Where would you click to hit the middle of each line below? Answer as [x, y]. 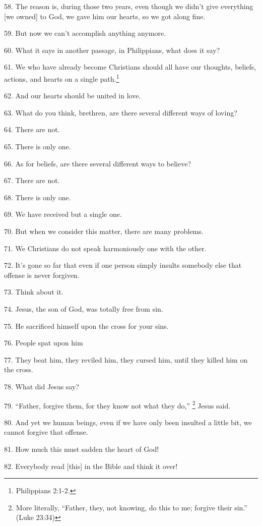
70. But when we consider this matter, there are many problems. [104, 231]
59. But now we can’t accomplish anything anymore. [85, 33]
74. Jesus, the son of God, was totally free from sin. [84, 308]
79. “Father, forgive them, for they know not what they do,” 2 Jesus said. [117, 404]
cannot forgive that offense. [46, 432]
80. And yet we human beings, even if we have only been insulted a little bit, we [128, 422]
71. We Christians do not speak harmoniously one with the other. [105, 248]
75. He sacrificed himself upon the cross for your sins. [86, 326]
